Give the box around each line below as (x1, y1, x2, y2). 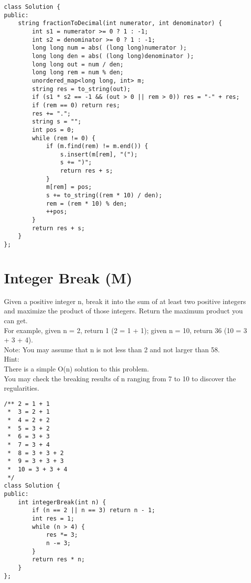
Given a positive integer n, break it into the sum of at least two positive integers (4, 296, 246, 306)
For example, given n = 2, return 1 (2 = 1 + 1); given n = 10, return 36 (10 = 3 (4, 325, 247, 335)
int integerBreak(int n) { (18, 498, 106, 506)
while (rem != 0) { (32, 134, 96, 142)
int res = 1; (32, 515, 75, 522)
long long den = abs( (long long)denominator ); (32, 52, 194, 60)
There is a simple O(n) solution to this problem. (4, 363, 149, 373)
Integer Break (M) (4, 267, 133, 287)
